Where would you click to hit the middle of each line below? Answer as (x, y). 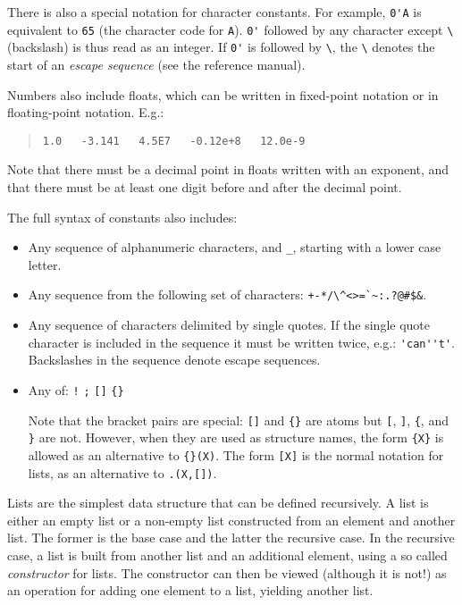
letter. (45, 264)
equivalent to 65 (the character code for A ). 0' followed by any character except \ (231, 29)
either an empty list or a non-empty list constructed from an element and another (231, 520)
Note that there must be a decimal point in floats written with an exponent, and (228, 169)
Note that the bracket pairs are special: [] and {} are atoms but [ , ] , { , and (238, 420)
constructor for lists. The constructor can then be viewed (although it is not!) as (227, 572)
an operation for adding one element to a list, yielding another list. (190, 590)
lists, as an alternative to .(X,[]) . (122, 472)
